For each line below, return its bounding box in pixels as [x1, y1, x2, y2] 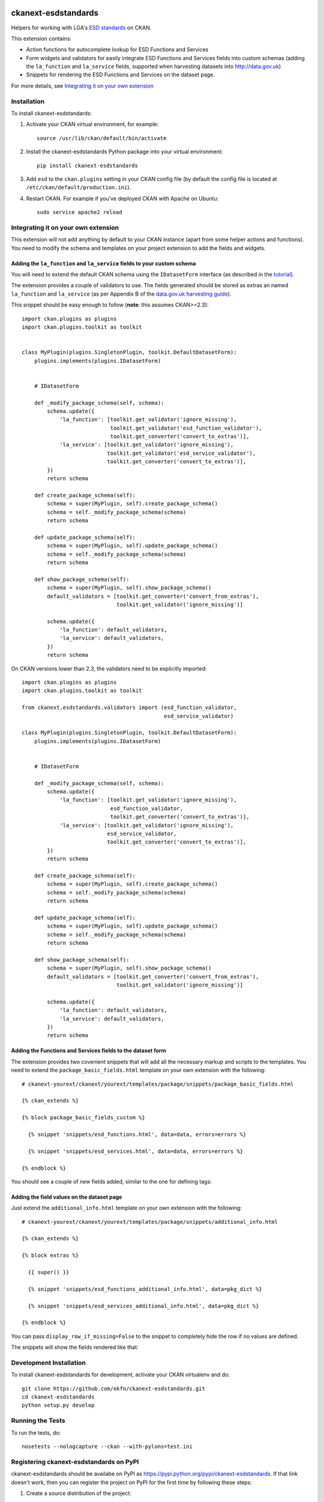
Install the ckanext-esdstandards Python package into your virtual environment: [26, 148, 223, 156]
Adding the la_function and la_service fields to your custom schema [11, 260, 196, 267]
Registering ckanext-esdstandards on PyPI [11, 1458, 139, 1466]
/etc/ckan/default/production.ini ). [26, 184, 131, 191]
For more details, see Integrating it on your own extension [11, 82, 154, 90]
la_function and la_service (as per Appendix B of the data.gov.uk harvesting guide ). [11, 290, 232, 297]
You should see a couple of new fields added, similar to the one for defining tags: [11, 1178, 212, 1185]
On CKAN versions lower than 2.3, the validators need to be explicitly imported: [11, 664, 207, 672]
